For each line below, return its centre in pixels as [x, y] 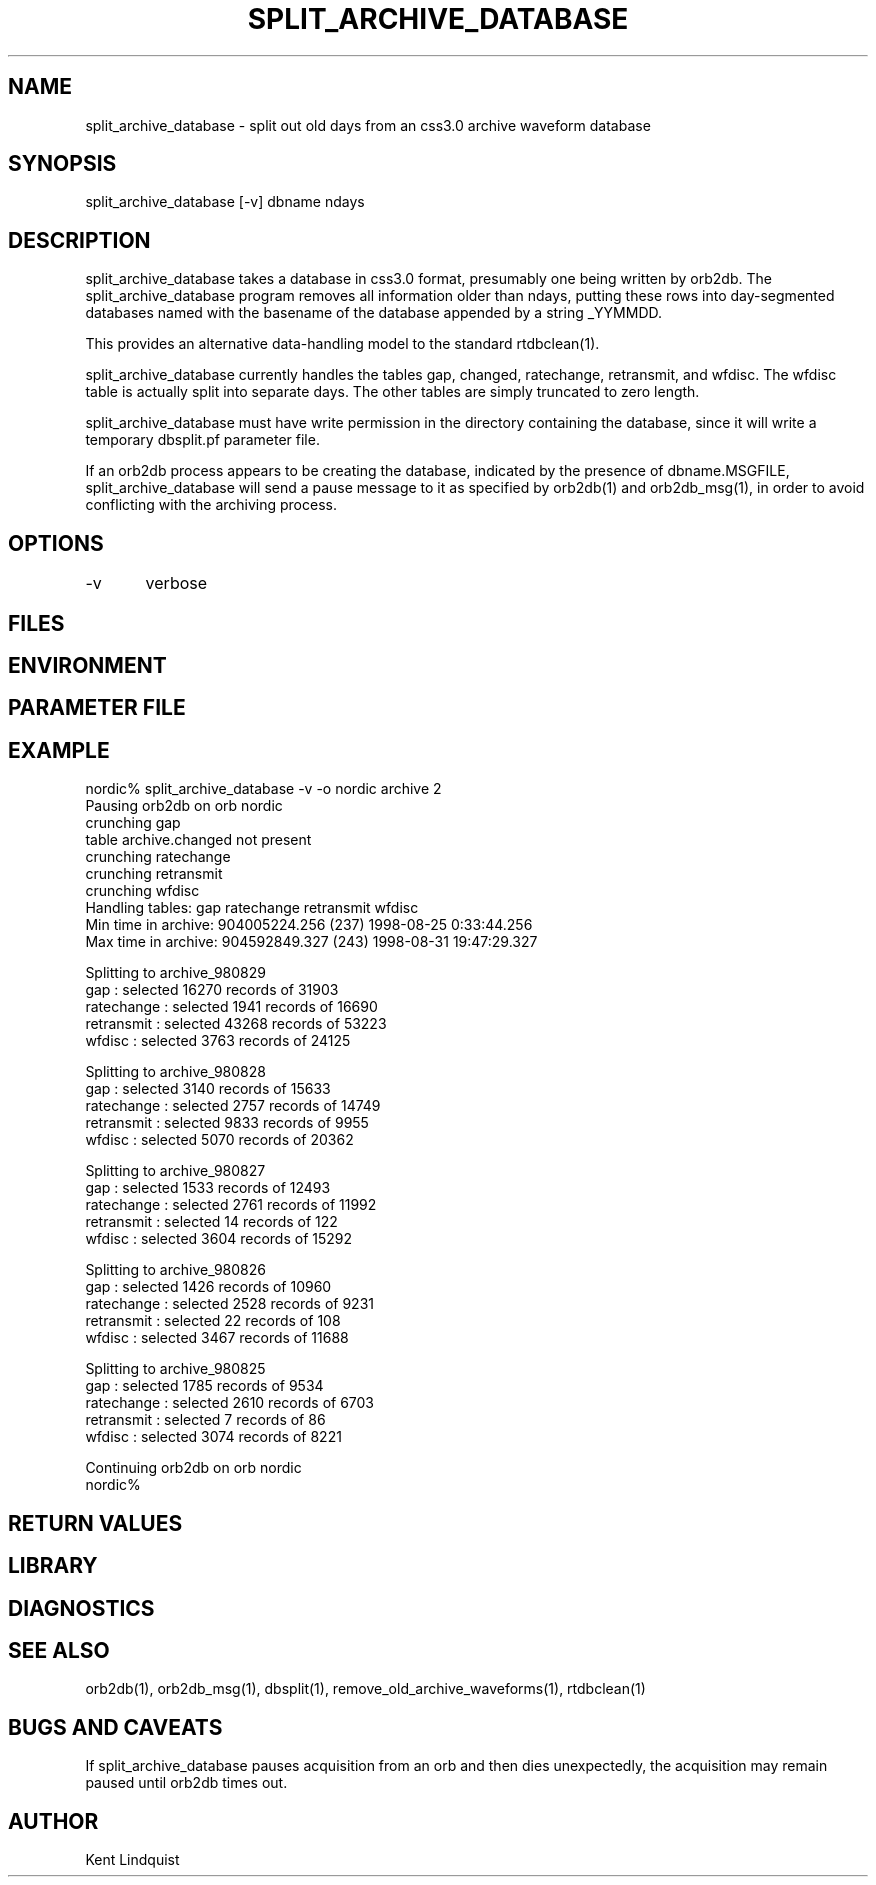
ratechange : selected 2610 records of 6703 [230, 1403]
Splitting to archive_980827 [175, 1171]
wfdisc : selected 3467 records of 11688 [217, 1338]
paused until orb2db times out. [186, 1783]
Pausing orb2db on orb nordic [184, 806]
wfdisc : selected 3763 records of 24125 [218, 1041]
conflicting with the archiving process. [211, 505]
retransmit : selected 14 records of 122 [211, 1222]
